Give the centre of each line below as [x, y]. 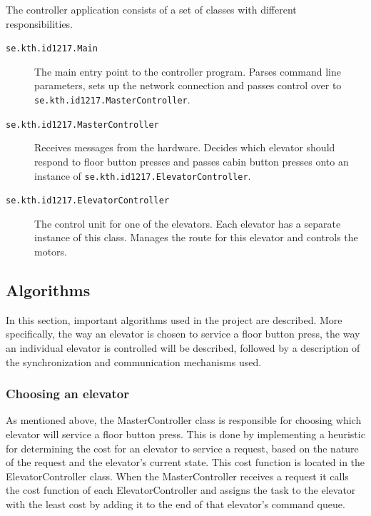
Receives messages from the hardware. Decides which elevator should [185, 147]
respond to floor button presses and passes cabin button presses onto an [192, 161]
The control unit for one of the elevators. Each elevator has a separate [188, 223]
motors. [51, 252]
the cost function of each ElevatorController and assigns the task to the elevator [181, 490]
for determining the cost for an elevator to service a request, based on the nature [182, 448]
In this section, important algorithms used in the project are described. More [174, 319]
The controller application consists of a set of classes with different [151, 9]
